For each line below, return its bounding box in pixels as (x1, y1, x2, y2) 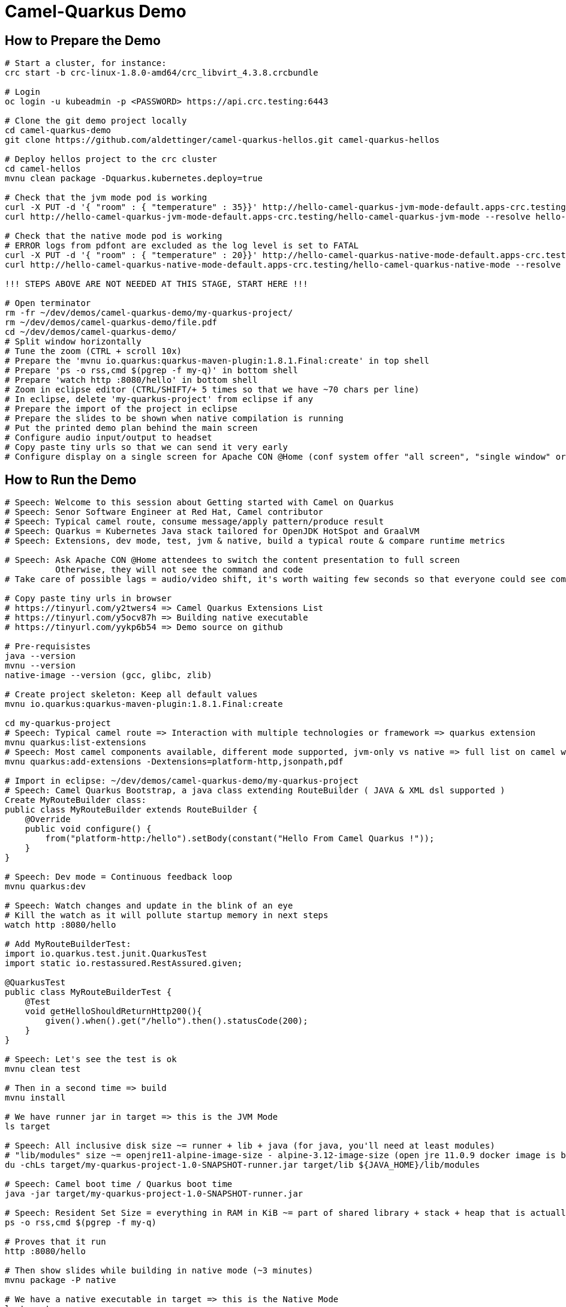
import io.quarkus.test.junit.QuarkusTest (5, 949, 207, 959)
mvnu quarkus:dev (5, 882, 86, 892)
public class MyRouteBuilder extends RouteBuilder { (5, 805, 258, 815)
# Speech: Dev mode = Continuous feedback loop (5, 872, 233, 882)
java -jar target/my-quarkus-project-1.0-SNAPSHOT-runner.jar (5, 1189, 303, 1199)
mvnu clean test (5, 1064, 81, 1074)
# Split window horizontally (5, 337, 141, 347)
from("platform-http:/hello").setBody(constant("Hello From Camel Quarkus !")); (45, 834, 435, 844)
